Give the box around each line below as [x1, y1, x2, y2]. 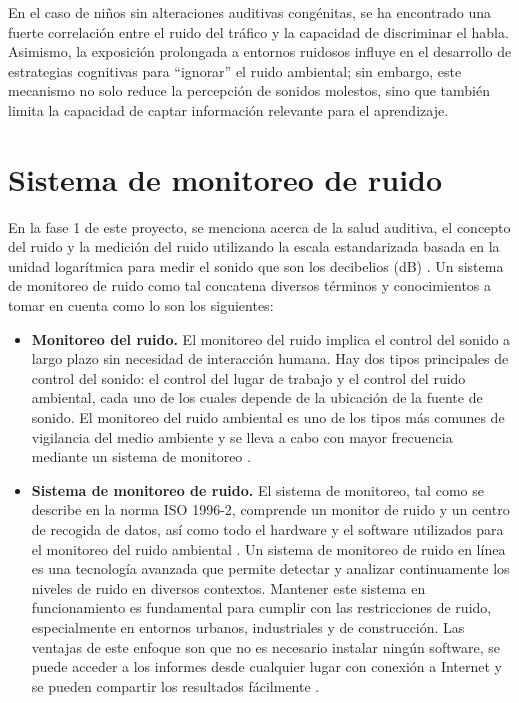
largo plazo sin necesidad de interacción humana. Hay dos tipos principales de [31, 348, 509, 369]
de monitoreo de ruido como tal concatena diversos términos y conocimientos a [8, 275, 492, 296]
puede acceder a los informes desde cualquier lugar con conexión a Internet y [31, 656, 502, 677]
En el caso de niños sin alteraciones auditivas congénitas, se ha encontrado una [8, 2, 492, 22]
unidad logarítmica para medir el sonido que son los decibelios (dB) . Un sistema [8, 255, 504, 276]
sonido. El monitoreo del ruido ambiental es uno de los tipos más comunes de [31, 407, 505, 428]
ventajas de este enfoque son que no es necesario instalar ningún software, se [31, 636, 500, 657]
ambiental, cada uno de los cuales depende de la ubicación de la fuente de [31, 387, 483, 408]
